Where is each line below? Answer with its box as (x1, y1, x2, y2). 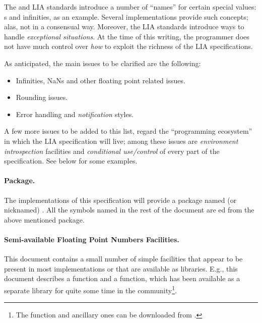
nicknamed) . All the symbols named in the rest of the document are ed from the (4, 204, 254, 215)
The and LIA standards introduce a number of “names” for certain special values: (4, 2, 256, 12)
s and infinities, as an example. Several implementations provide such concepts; (4, 11, 248, 22)
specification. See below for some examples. (4, 155, 138, 166)
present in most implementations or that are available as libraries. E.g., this (4, 263, 238, 274)
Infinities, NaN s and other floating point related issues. (16, 75, 185, 85)
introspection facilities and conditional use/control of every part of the (4, 145, 220, 156)
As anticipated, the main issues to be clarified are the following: (4, 58, 201, 68)
